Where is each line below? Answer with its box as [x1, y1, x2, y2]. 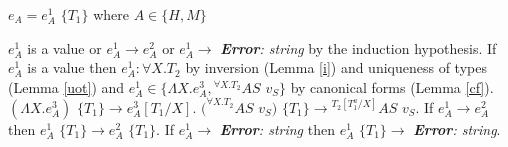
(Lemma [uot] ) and [8, 76, 125, 97]
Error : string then [219, 118, 335, 139]
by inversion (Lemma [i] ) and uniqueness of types [185, 57, 487, 78]
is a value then [27, 57, 117, 78]
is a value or [27, 37, 102, 58]
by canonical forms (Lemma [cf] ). [290, 76, 494, 97]
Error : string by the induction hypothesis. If [220, 37, 497, 58]
